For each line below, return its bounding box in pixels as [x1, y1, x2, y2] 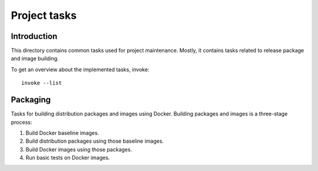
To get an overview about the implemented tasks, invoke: [11, 65, 150, 73]
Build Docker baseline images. [25, 129, 100, 136]
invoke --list [21, 80, 62, 87]
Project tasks [11, 9, 77, 22]
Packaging [11, 95, 51, 105]
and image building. [11, 55, 59, 62]
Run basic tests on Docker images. [25, 154, 110, 162]
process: [11, 119, 32, 126]
